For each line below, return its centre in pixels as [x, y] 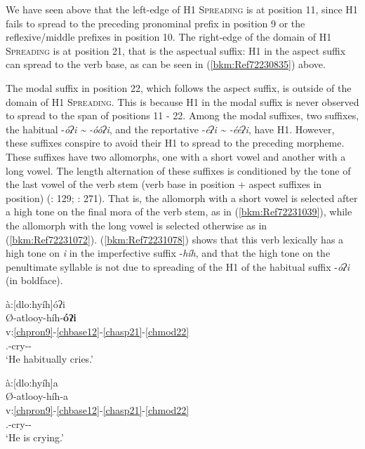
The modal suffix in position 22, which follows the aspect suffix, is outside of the [179, 87]
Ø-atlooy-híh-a [37, 396]
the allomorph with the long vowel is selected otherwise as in [137, 225]
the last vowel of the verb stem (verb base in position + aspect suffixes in [164, 184]
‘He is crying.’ [35, 437]
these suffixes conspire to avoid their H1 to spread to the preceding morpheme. [175, 143]
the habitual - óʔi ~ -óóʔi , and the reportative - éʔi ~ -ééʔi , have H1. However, [170, 129]
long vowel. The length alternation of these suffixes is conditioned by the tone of [178, 170]
